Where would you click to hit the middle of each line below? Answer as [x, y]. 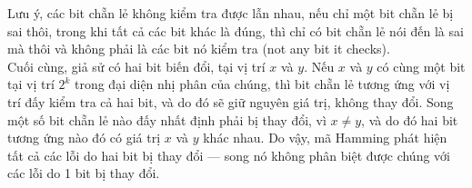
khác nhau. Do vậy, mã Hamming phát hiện [325, 138]
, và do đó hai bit [410, 119]
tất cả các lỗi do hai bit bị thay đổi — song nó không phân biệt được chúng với [229, 155]
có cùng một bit [421, 66]
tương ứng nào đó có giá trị [84, 138]
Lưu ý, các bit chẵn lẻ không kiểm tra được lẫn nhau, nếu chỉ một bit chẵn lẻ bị [231, 13]
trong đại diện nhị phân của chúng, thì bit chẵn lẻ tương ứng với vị [262, 84]
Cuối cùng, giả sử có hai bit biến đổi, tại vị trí [136, 66]
